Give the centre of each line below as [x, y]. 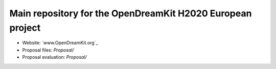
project [25, 28]
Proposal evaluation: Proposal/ [54, 57]
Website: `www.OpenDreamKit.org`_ [60, 43]
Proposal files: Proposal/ [48, 50]
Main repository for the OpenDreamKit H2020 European [131, 13]
